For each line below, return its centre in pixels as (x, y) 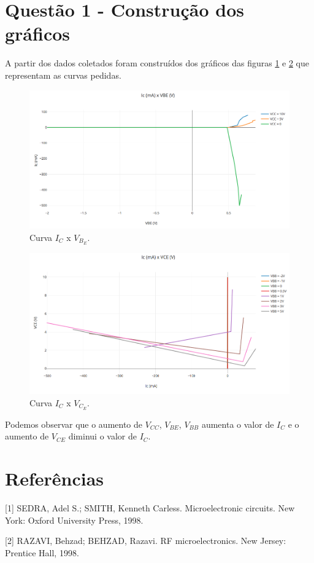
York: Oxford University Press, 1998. (74, 520)
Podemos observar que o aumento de (74, 424)
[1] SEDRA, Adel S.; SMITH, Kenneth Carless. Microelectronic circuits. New (150, 508)
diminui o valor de (102, 436)
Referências (55, 478)
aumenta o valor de (238, 424)
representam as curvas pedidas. (63, 75)
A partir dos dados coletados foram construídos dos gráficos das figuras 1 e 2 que (157, 63)
